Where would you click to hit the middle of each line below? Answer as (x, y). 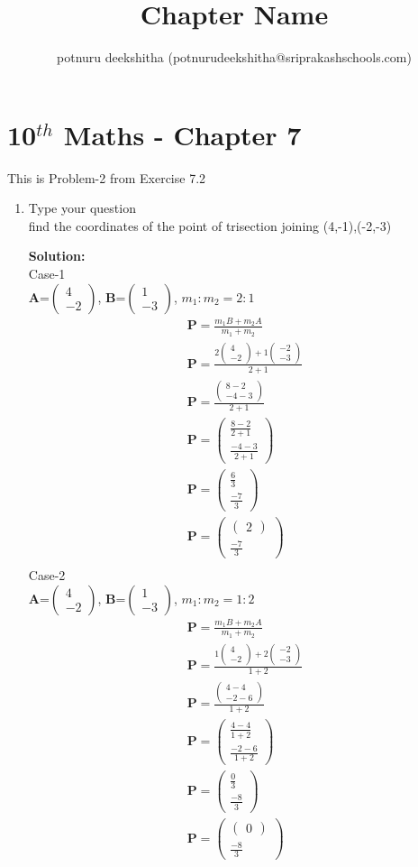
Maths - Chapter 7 (182, 134)
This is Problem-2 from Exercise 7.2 (107, 177)
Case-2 (47, 575)
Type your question (82, 208)
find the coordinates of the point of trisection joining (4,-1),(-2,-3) (210, 225)
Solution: (57, 256)
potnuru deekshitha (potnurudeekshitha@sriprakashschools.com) (234, 57)
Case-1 (47, 274)
